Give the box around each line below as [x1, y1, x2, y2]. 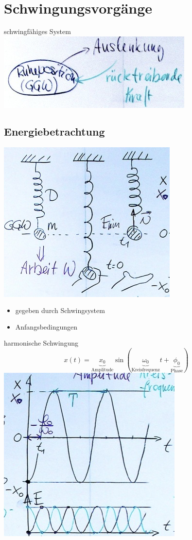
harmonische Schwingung [4, 338, 78, 348]
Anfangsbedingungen [15, 321, 78, 331]
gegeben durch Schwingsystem [15, 305, 105, 315]
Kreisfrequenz [131, 367, 160, 373]
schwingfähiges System [4, 26, 71, 36]
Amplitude [91, 367, 114, 373]
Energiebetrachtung [4, 123, 105, 139]
